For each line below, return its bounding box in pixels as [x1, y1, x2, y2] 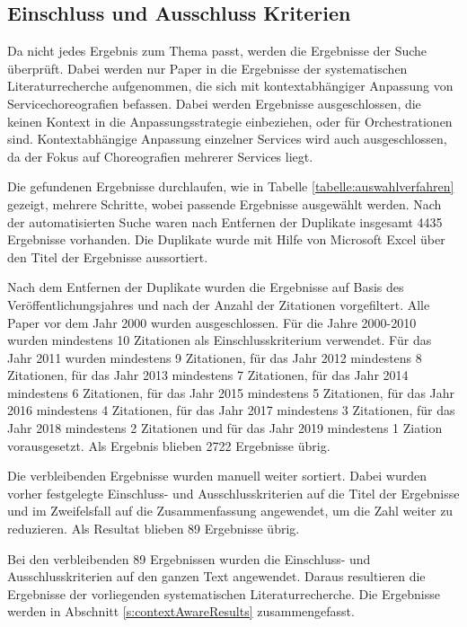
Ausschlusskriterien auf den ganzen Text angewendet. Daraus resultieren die [7, 567, 426, 586]
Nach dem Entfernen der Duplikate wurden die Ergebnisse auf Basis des [7, 278, 404, 296]
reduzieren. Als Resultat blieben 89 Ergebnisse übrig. [7, 519, 300, 538]
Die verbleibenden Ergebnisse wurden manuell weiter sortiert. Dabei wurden [7, 466, 427, 485]
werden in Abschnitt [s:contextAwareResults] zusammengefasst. [7, 602, 355, 621]
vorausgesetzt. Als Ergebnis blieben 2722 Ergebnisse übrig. [7, 436, 330, 455]
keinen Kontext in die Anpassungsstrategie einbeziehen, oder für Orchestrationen [7, 111, 453, 130]
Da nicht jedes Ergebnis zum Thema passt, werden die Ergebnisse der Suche [7, 41, 427, 60]
